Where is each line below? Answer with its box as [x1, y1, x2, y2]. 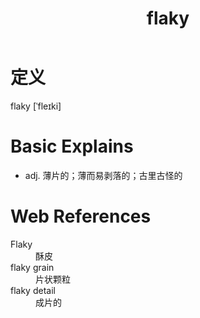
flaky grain [10, 261, 55, 273]
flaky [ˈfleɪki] [10, 100, 62, 112]
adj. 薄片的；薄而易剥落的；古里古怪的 [24, 169, 183, 181]
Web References [10, 205, 152, 228]
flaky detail [10, 284, 56, 296]
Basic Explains [10, 135, 134, 158]
